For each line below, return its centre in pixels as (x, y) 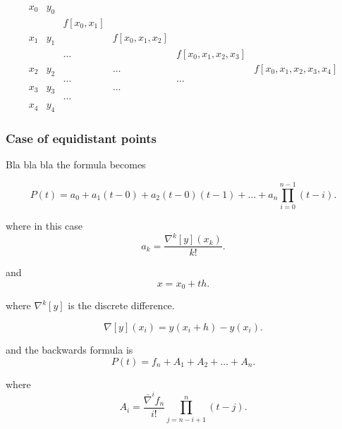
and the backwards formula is (69, 349)
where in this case (44, 226)
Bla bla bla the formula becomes (76, 164)
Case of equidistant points (81, 138)
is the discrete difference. (121, 305)
